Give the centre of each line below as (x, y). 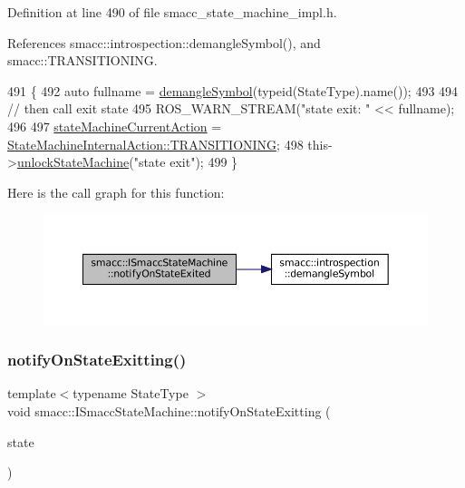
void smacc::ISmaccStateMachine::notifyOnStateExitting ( (169, 411)
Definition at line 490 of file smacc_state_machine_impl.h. (172, 12)
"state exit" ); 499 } (186, 162)
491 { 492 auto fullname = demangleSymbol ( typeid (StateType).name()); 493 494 (233, 90)
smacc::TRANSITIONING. (82, 60)
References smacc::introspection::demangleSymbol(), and (164, 42)
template (32, 393)
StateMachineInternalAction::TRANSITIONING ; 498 (155, 144)
